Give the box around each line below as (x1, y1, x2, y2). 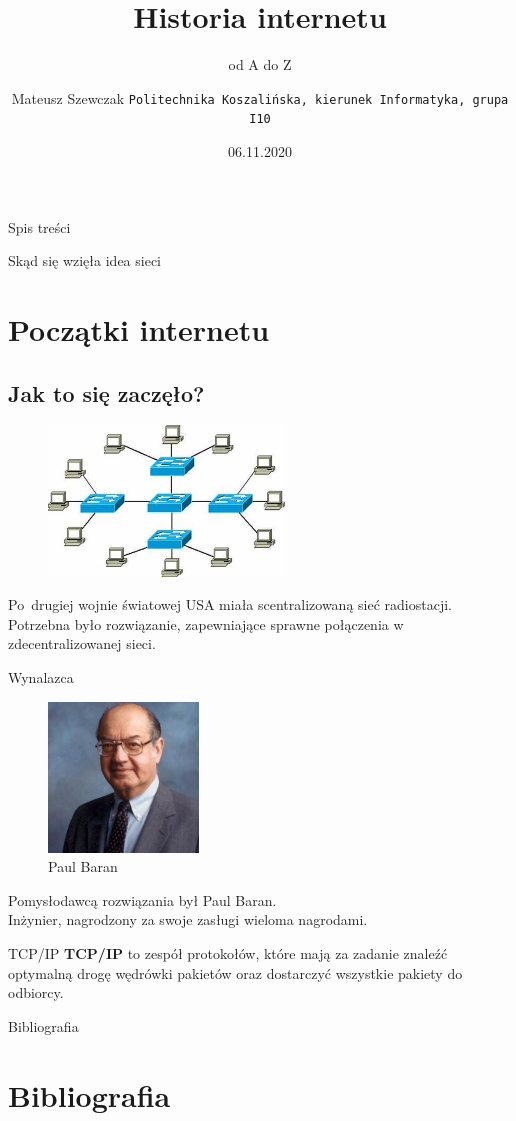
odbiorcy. (8, 982, 64, 1003)
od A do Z (228, 54, 292, 75)
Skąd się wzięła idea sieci (8, 250, 161, 271)
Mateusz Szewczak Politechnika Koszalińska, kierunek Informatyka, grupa (11, 87, 509, 108)
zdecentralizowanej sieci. (8, 633, 156, 654)
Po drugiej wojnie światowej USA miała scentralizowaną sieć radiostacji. (8, 594, 452, 615)
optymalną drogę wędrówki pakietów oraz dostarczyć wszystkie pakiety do (8, 962, 463, 983)
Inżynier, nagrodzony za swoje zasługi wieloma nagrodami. (8, 909, 368, 930)
